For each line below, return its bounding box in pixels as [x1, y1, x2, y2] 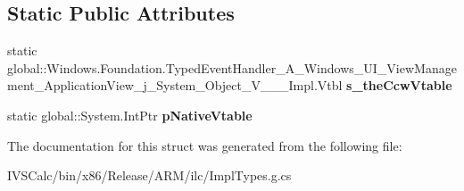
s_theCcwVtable [346, 76, 452, 95]
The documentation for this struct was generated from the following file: [7, 136, 402, 154]
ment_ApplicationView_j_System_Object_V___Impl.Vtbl [7, 76, 343, 95]
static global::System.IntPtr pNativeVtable [7, 105, 253, 124]
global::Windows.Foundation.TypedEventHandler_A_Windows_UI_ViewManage [7, 58, 457, 77]
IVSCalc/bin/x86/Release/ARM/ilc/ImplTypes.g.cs [7, 166, 292, 185]
